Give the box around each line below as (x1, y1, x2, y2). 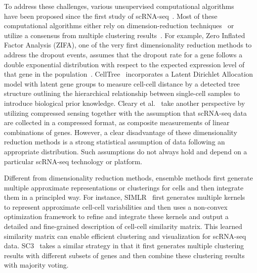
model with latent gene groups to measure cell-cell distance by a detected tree (4, 78, 240, 89)
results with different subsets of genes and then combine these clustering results (4, 250, 245, 260)
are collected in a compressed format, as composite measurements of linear (4, 117, 230, 128)
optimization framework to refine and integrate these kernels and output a (4, 211, 229, 222)
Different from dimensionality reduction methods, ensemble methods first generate (4, 173, 253, 183)
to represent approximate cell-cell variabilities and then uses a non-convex (4, 201, 228, 212)
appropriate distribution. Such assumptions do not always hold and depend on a (4, 146, 247, 156)
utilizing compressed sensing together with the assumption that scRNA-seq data (4, 107, 247, 118)
